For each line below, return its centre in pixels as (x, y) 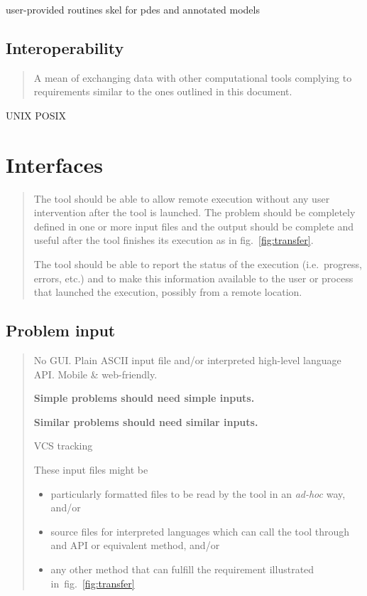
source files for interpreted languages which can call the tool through (200, 531)
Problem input (61, 330)
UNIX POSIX (36, 115)
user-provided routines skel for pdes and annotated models (133, 9)
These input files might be (91, 470)
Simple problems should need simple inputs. (144, 398)
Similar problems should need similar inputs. (146, 421)
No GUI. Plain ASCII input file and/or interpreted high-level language (187, 360)
